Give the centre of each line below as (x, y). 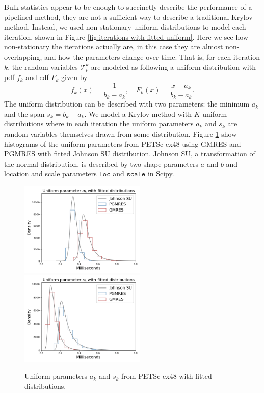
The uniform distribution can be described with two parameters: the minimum (127, 104)
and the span (24, 113)
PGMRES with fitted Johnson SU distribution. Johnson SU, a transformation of (130, 154)
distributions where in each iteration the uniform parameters (99, 124)
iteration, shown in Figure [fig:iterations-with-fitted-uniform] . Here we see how (126, 36)
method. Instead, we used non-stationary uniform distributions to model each (125, 27)
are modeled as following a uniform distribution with (173, 67)
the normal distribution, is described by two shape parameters (101, 163)
